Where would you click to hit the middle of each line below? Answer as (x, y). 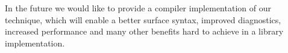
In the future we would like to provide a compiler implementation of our (138, 8)
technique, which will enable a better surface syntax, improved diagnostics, (143, 19)
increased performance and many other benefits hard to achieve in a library (144, 31)
